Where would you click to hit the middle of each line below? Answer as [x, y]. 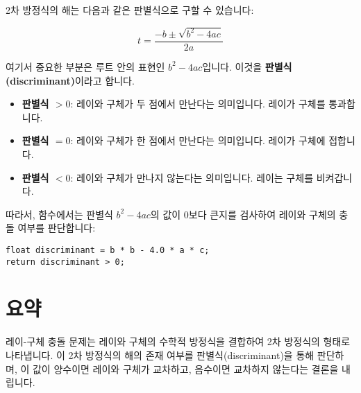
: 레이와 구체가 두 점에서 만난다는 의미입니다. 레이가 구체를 [198, 104]
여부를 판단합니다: [57, 228]
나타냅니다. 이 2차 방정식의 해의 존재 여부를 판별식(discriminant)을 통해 [160, 355]
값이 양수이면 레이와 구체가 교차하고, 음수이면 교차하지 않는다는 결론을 [185, 368]
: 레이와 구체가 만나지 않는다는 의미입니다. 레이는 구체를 [192, 177]
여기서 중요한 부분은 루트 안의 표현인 [85, 66]
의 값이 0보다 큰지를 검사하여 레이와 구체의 [243, 214]
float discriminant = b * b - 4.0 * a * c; [108, 250]
